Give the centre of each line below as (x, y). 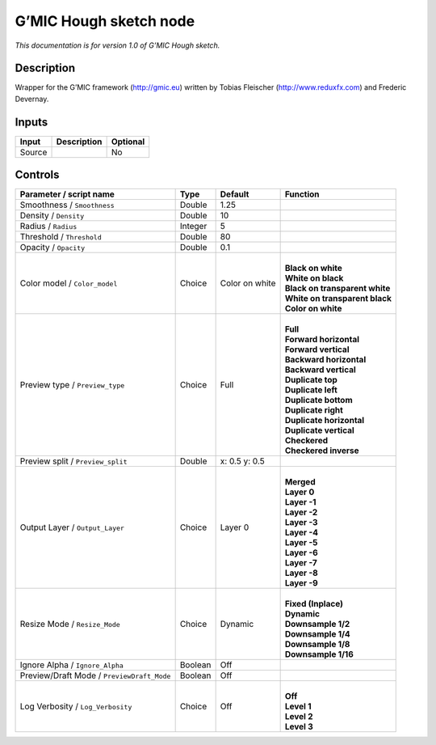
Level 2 (299, 717)
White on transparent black (338, 298)
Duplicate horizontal (325, 421)
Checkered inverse (322, 451)
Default (235, 194)
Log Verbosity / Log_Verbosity (76, 706)
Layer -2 (301, 512)
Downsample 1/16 (319, 654)
